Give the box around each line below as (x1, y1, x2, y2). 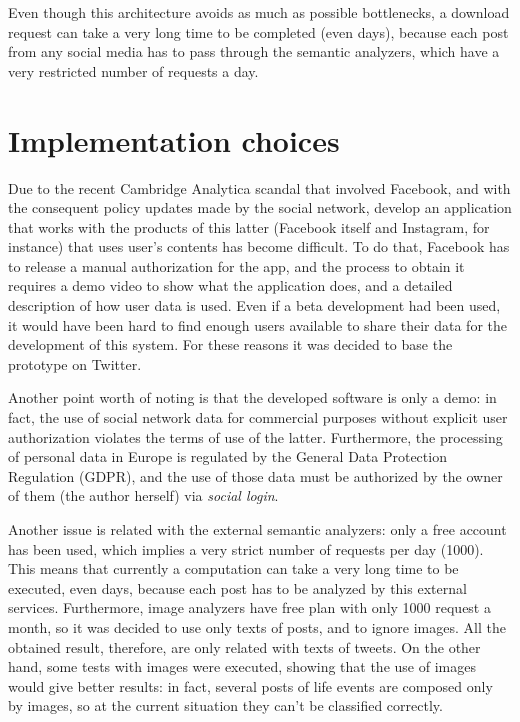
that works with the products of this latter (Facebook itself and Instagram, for (8, 216, 490, 237)
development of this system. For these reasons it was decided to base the (8, 334, 453, 355)
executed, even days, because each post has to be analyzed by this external (8, 577, 467, 598)
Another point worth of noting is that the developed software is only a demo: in (8, 387, 497, 408)
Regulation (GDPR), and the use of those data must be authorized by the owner (8, 465, 503, 486)
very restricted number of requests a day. (8, 60, 259, 81)
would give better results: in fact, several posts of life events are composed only (8, 675, 493, 696)
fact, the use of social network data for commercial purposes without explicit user (8, 407, 508, 428)
